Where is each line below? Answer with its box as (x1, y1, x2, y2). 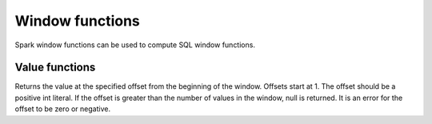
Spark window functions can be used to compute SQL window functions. (14, 40, 256, 50)
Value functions (14, 61, 96, 74)
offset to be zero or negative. (14, 104, 111, 114)
